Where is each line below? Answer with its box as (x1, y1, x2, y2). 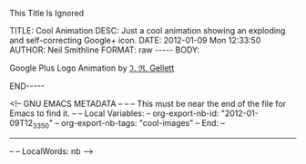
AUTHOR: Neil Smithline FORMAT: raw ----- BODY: (9, 44, 200, 55)
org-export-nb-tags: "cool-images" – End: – (60, 118, 225, 128)
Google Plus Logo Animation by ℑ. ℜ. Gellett (9, 63, 175, 73)
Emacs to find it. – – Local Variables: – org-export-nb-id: (9, 108, 219, 119)
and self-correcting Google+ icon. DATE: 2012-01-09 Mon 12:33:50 (9, 35, 261, 45)
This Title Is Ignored (9, 8, 85, 18)
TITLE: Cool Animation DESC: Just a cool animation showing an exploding (9, 25, 286, 35)
